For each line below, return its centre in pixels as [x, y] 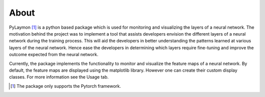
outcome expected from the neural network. [54, 55]
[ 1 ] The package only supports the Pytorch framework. [66, 86]
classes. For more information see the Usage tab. [59, 77]
